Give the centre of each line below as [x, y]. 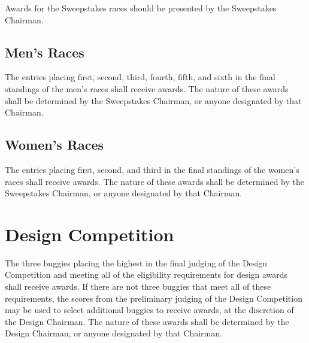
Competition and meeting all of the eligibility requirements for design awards [146, 274]
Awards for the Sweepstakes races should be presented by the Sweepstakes [141, 8]
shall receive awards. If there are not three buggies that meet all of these [138, 286]
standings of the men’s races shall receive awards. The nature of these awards [147, 88]
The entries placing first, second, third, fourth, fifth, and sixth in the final [140, 77]
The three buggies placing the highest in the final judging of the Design [136, 262]
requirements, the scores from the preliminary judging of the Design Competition [154, 298]
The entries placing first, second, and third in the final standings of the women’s [152, 169]
